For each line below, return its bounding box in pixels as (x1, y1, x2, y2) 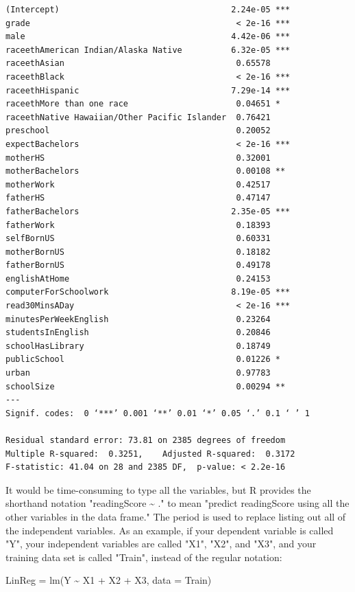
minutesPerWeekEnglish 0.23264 (5, 314, 271, 324)
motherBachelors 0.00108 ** (5, 166, 286, 177)
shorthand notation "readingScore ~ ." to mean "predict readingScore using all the (5, 496, 350, 510)
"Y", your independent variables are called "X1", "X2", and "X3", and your (5, 536, 317, 551)
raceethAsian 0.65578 (5, 58, 271, 69)
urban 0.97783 (5, 368, 271, 378)
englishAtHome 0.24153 (5, 273, 271, 284)
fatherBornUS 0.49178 (5, 260, 271, 271)
